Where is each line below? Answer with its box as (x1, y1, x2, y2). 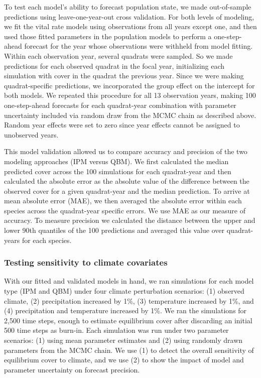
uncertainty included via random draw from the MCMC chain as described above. (4, 109, 256, 120)
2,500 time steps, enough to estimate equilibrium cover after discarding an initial (4, 315, 252, 325)
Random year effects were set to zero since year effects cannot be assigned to (4, 119, 240, 130)
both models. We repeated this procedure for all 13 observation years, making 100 (4, 90, 256, 100)
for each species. (22, 234, 72, 245)
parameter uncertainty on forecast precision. (4, 364, 140, 374)
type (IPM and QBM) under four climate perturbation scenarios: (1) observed (4, 286, 244, 296)
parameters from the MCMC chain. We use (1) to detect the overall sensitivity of (4, 344, 254, 355)
